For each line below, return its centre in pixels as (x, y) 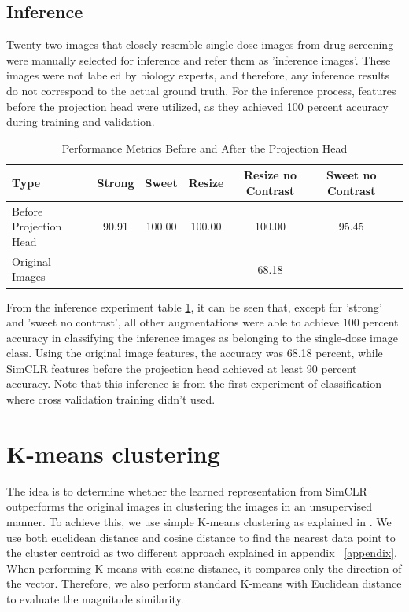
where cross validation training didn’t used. (111, 399)
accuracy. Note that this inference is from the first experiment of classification (194, 383)
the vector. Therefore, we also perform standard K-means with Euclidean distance (204, 583)
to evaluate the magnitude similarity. (95, 598)
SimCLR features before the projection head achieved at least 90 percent (182, 368)
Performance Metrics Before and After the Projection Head (204, 147)
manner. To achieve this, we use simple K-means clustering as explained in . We (199, 521)
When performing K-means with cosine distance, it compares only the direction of (204, 568)
